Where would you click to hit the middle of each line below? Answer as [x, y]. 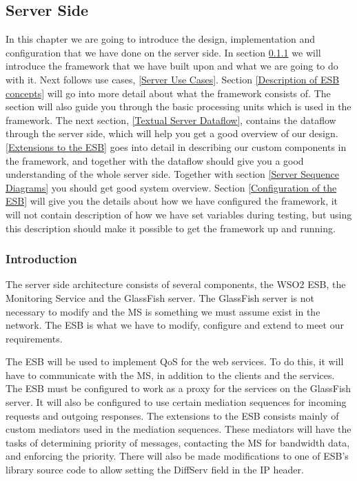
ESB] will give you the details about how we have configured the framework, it [172, 201]
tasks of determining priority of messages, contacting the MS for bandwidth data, [178, 442]
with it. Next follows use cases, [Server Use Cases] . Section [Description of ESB [173, 79]
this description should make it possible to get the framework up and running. [171, 228]
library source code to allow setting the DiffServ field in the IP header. [155, 470]
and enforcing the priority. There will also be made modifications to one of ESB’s [177, 456]
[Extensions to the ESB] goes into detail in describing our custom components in [176, 146]
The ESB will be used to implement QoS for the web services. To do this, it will [175, 361]
